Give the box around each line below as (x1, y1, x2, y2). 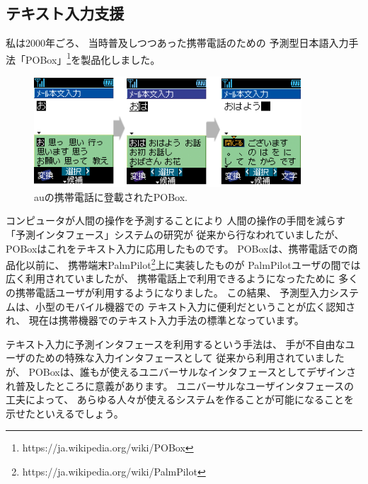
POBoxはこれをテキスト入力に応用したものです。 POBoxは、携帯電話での (6, 241, 348, 255)
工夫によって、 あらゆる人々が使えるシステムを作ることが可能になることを (6, 392, 354, 407)
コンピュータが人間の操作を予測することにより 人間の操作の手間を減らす (6, 213, 346, 228)
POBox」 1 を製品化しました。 (25, 50, 161, 67)
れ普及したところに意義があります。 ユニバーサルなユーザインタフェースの (6, 378, 354, 393)
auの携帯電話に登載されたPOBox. (34, 189, 188, 204)
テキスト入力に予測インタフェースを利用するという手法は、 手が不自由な (6, 336, 345, 351)
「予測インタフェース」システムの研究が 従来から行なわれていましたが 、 (6, 227, 345, 242)
